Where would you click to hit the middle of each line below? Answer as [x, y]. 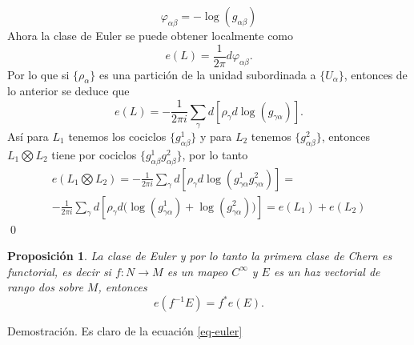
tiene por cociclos [94, 154]
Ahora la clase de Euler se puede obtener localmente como [151, 35]
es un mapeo [197, 271]
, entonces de [376, 74]
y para [216, 136]
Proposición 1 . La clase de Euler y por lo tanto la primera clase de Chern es [200, 256]
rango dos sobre [45, 287]
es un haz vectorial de [327, 271]
